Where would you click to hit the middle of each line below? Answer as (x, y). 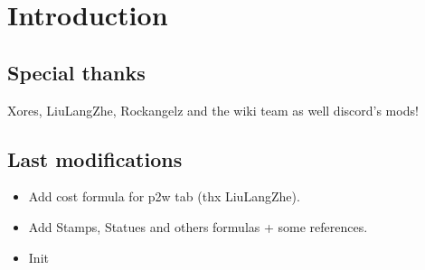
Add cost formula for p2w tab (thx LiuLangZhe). (164, 196)
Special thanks (76, 72)
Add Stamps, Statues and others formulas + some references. (198, 226)
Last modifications (95, 158)
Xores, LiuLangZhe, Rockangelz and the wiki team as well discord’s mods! (213, 110)
